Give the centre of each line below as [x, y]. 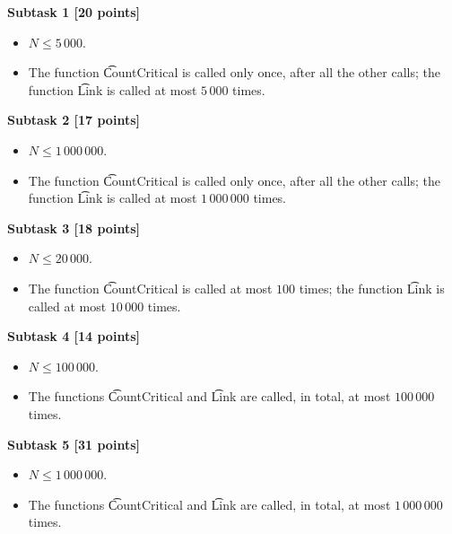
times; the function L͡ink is [372, 288]
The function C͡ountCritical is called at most [150, 288]
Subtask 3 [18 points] [74, 228]
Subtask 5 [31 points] [74, 444]
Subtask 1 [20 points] [74, 12]
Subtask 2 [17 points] [74, 120]
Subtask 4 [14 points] [74, 336]
